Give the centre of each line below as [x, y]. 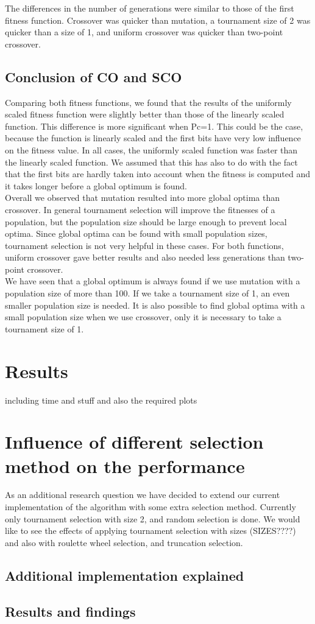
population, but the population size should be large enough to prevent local [146, 221]
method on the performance [125, 465]
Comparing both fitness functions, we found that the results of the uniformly [148, 102]
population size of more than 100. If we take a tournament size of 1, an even [147, 293]
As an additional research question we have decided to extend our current [143, 495]
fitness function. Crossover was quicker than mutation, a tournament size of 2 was [158, 20]
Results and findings [70, 611]
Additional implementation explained [125, 575]
